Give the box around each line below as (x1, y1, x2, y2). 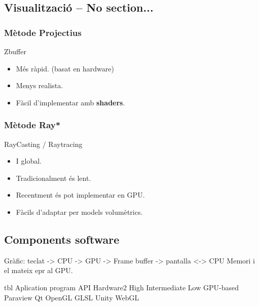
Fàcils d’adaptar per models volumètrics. (16, 206, 143, 217)
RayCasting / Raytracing (4, 138, 83, 149)
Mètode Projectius (4, 26, 82, 39)
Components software (4, 231, 120, 247)
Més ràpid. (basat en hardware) (16, 63, 114, 73)
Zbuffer (4, 46, 26, 56)
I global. (16, 156, 42, 166)
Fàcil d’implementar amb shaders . (16, 97, 125, 107)
